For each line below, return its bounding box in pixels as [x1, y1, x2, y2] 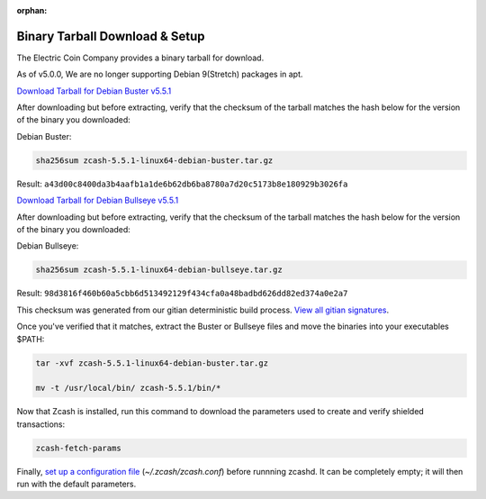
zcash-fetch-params [35, 442, 121, 453]
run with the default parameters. [16, 478, 137, 490]
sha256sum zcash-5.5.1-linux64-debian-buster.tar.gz [35, 155, 274, 166]
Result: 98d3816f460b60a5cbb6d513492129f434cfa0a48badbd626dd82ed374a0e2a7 [16, 288, 348, 299]
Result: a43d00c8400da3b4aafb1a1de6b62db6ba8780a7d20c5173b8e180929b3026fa [16, 178, 348, 189]
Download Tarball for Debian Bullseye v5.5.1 [16, 195, 179, 206]
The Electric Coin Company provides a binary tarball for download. [16, 52, 265, 63]
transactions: [16, 419, 66, 430]
